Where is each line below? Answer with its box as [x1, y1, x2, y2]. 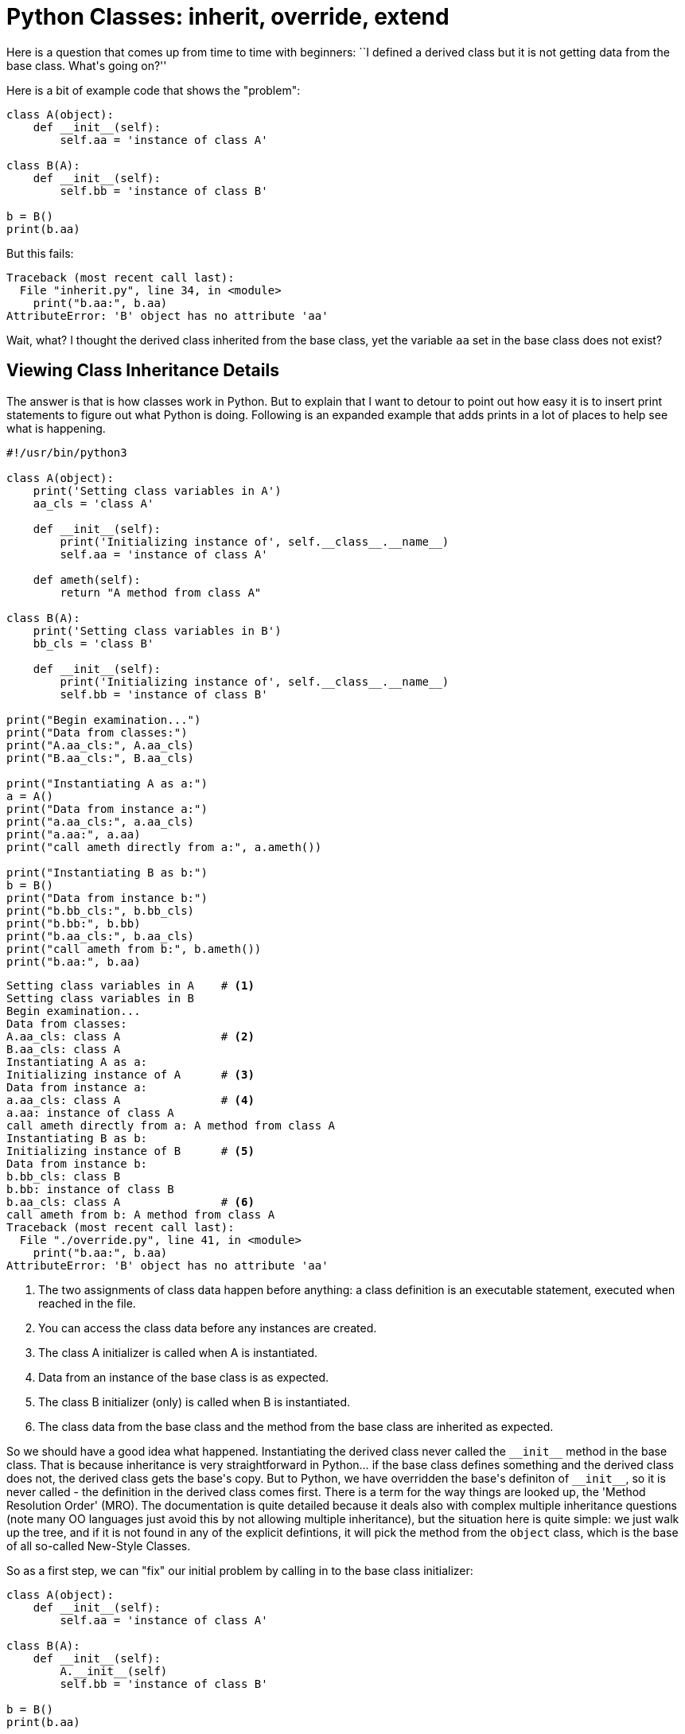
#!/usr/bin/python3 [6, 445, 127, 459]
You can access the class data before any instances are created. [38, 1320, 377, 1335]
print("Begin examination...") [6, 713, 201, 726]
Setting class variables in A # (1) [6, 978, 255, 992]
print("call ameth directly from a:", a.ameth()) [6, 840, 322, 853]
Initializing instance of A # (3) [6, 1067, 255, 1081]
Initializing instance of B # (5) [6, 1144, 255, 1157]
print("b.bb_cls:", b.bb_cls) [6, 904, 195, 917]
